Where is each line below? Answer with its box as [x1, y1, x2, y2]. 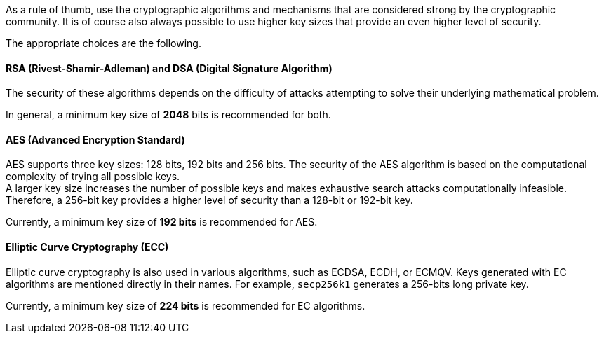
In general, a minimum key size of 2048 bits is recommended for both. [6, 109, 331, 121]
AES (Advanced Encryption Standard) [6, 133, 185, 146]
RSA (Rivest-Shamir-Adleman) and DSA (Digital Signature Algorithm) [6, 62, 333, 74]
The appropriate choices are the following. [6, 37, 201, 49]
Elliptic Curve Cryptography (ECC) [6, 241, 169, 254]
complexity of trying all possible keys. [6, 170, 180, 183]
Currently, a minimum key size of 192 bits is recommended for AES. [6, 216, 318, 228]
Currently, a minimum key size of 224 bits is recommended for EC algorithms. [6, 299, 365, 312]
